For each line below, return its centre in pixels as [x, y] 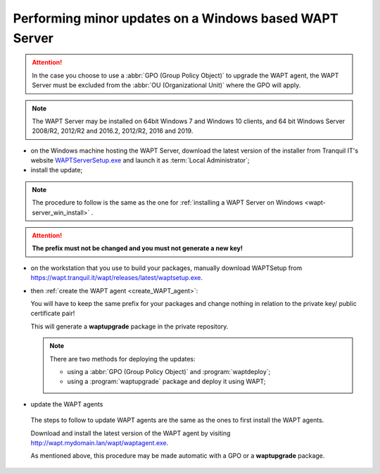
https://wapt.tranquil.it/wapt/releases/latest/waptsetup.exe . [117, 278]
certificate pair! [53, 314]
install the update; [57, 170]
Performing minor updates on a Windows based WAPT [176, 18]
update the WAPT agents [67, 404]
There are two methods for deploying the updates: [123, 359]
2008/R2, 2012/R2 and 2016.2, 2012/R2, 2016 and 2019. [113, 131]
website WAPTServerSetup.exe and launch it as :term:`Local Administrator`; [140, 160]
